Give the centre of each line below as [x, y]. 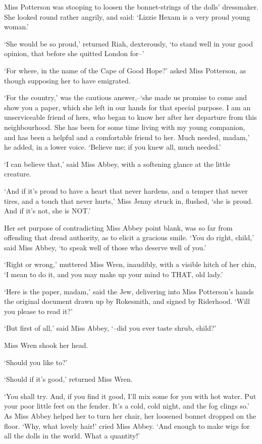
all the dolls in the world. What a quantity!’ [72, 436]
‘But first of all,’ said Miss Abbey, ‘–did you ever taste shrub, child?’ [110, 328]
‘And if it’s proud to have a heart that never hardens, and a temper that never [126, 190]
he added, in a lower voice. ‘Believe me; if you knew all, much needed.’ [113, 147]
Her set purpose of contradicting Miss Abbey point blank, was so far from [118, 227]
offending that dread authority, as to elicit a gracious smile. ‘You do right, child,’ [129, 237]
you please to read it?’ [38, 311]
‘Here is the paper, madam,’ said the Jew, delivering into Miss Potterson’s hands [129, 291]
